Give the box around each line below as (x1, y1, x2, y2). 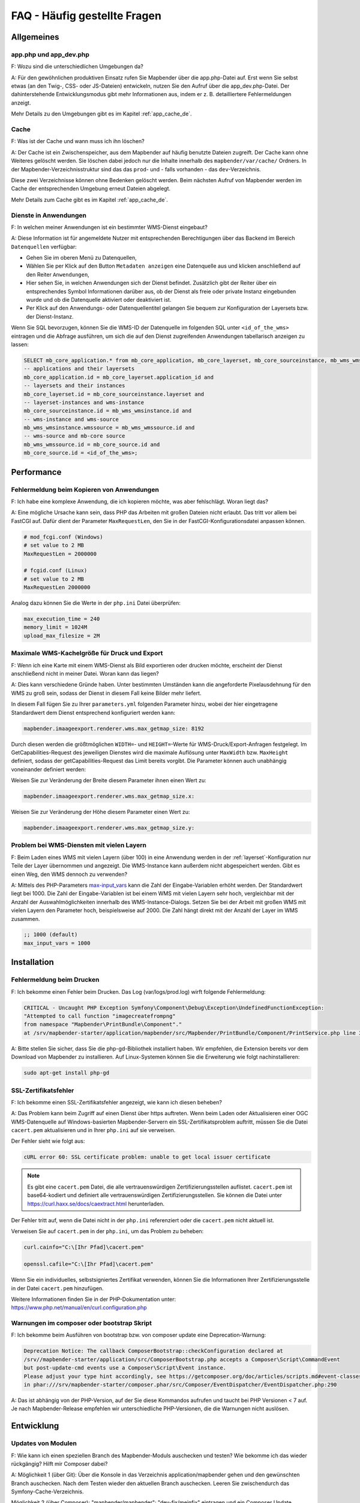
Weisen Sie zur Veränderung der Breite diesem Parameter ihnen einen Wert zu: (11, 777, 206, 784)
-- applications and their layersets (23, 366, 135, 372)
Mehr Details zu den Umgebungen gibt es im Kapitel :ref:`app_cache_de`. (11, 110, 192, 117)
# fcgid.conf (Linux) (23, 567, 88, 574)
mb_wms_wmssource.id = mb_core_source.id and (23, 441, 160, 448)
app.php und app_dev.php (11, 50, 89, 58)
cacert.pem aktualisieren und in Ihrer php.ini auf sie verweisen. (11, 1127, 176, 1134)
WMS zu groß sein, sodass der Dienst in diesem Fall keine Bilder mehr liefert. (11, 689, 202, 697)
